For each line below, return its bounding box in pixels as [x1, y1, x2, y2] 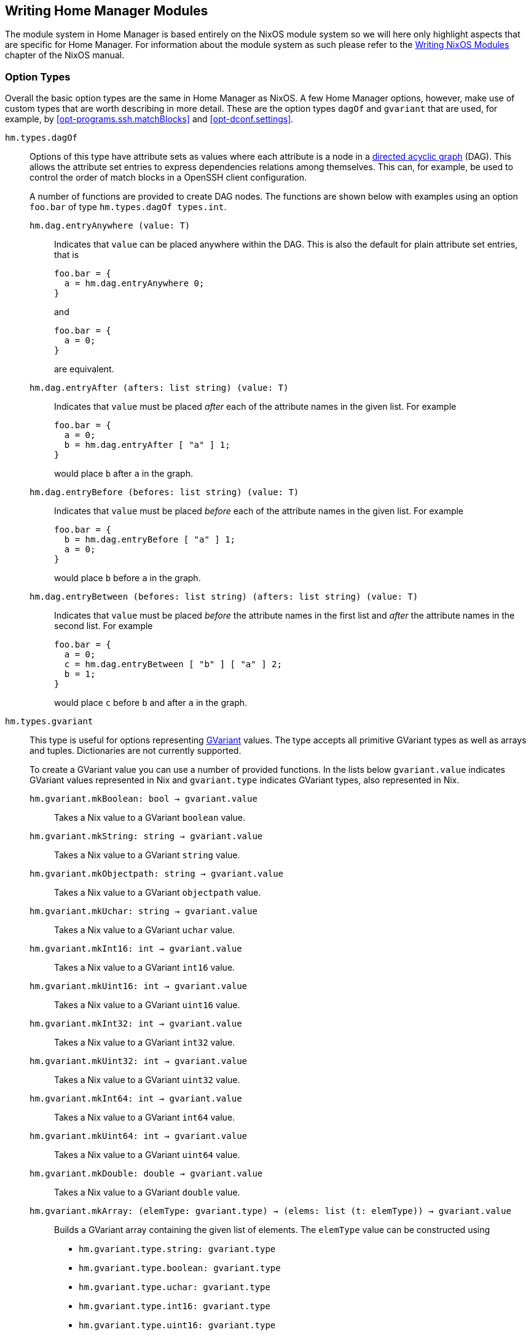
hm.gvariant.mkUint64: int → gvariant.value [29, 1131, 248, 1141]
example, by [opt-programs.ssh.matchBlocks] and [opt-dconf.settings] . [5, 114, 294, 125]
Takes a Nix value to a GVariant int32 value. [54, 1037, 235, 1048]
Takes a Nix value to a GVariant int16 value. [54, 962, 235, 973]
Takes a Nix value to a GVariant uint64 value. [54, 1149, 240, 1161]
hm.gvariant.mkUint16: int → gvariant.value [29, 981, 248, 992]
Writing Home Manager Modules [5, 3, 208, 18]
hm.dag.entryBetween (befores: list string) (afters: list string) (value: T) [29, 592, 419, 602]
